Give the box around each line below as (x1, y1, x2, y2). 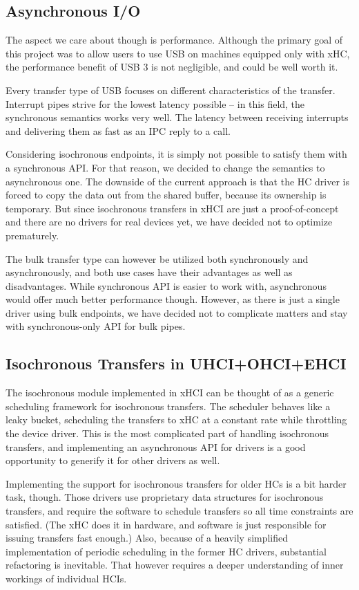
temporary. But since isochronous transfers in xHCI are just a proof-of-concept (6, 201, 339, 215)
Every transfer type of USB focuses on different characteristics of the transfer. (6, 82, 336, 97)
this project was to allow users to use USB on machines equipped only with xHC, (6, 46, 350, 60)
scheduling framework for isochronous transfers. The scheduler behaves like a (6, 398, 331, 413)
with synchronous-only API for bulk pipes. (6, 319, 186, 333)
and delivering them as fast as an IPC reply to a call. (6, 123, 231, 138)
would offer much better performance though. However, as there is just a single (6, 292, 340, 306)
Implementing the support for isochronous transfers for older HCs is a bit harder (6, 476, 347, 490)
